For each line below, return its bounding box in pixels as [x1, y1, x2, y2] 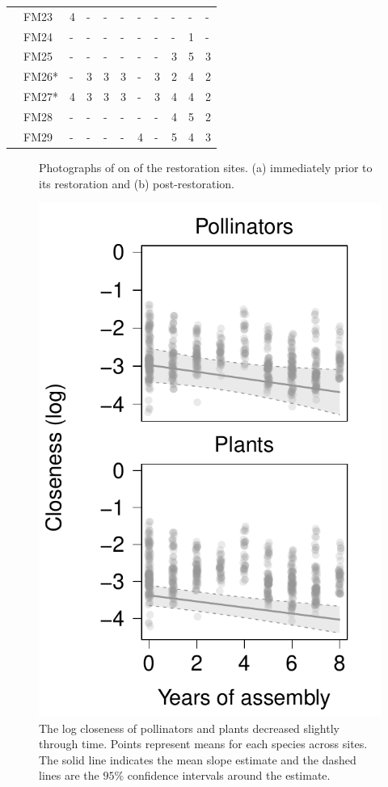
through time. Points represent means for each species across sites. [39, 735, 368, 752]
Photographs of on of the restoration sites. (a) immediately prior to [39, 158, 373, 175]
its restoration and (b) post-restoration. [39, 175, 234, 191]
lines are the [39, 767, 99, 784]
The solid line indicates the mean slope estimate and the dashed [39, 751, 356, 768]
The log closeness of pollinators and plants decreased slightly [39, 719, 339, 736]
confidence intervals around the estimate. [127, 767, 331, 784]
